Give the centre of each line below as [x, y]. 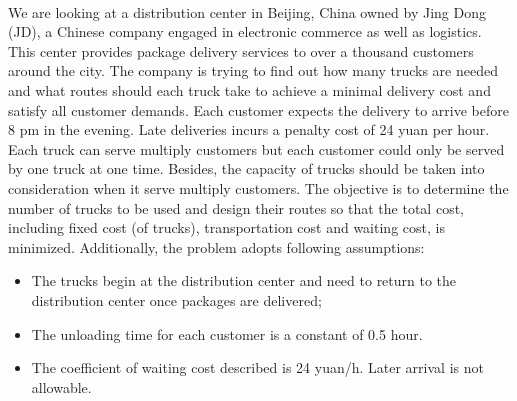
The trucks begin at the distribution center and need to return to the [244, 280]
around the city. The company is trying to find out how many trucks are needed [253, 70]
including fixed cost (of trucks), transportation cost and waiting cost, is [226, 227]
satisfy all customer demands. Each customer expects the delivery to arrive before [258, 109]
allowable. [61, 386]
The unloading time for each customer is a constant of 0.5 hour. [227, 333]
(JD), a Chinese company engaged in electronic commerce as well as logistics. [245, 31]
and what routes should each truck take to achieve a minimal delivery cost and [249, 89]
